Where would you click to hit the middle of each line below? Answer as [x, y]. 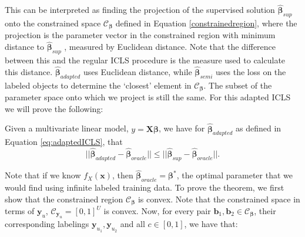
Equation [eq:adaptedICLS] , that [64, 142]
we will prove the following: [54, 108]
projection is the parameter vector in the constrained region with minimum [140, 35]
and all [133, 224]
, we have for [182, 128]
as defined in [259, 128]
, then [123, 175]
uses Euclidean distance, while [138, 71]
